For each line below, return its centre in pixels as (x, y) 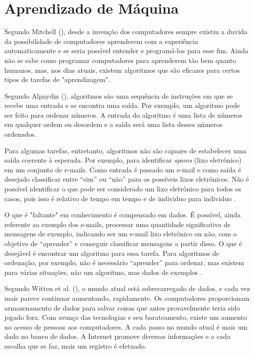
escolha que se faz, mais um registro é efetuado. (75, 345)
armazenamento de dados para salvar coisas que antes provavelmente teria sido (122, 307)
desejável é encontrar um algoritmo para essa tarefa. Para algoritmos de (112, 253)
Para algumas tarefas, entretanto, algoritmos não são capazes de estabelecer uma (126, 150)
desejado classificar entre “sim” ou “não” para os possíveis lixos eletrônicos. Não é (127, 179)
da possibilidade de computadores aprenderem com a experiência (101, 41)
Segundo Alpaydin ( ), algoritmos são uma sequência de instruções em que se (119, 95)
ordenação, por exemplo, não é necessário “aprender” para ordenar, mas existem (124, 262)
